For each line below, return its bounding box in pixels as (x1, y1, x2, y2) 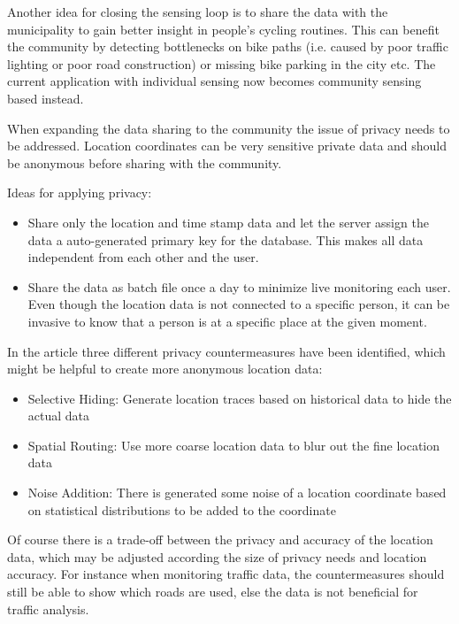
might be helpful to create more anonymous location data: (7, 359, 323, 378)
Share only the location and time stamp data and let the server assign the (27, 212, 429, 231)
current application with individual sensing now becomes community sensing (7, 72, 422, 90)
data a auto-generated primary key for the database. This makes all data (27, 230, 424, 249)
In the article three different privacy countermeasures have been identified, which (7, 342, 446, 360)
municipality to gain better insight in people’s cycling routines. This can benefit (7, 19, 440, 38)
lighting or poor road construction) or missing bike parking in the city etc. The (7, 54, 436, 73)
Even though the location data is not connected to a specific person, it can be (27, 295, 450, 313)
